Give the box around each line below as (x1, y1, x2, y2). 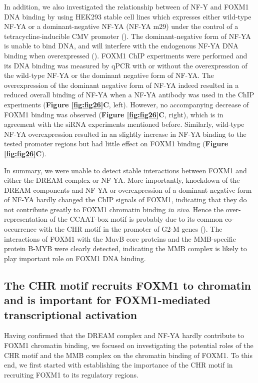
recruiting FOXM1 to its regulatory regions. (4, 369, 138, 380)
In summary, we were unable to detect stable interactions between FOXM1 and (4, 165, 247, 175)
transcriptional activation (4, 307, 137, 322)
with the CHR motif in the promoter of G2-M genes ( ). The (38, 224, 222, 234)
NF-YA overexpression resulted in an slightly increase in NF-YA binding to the (4, 128, 246, 139)
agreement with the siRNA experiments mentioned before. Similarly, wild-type (4, 119, 244, 129)
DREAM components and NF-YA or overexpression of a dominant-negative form (4, 184, 252, 195)
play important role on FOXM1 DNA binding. (4, 253, 146, 263)
